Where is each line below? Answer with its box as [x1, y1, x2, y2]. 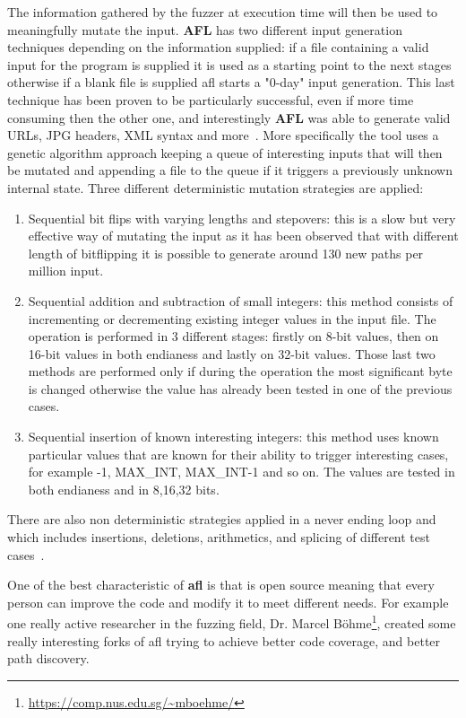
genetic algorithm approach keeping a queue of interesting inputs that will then [7, 143, 443, 162]
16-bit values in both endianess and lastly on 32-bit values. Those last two [28, 344, 436, 363]
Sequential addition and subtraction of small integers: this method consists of [28, 291, 453, 310]
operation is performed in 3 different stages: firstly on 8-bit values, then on [28, 327, 439, 346]
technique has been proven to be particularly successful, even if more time [7, 90, 414, 109]
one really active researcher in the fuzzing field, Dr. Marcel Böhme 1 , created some [7, 611, 456, 633]
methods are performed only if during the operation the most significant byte [28, 362, 453, 381]
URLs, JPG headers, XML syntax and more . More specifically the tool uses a [7, 126, 439, 144]
